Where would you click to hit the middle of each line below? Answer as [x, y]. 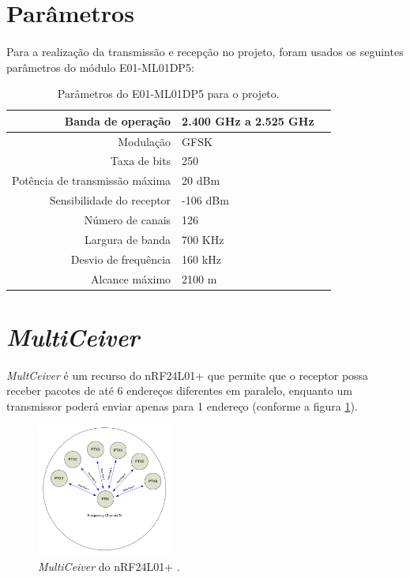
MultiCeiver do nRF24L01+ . [109, 566]
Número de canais [128, 219]
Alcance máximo [131, 278]
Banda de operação [118, 120]
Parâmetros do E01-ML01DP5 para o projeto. [168, 94]
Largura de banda [128, 239]
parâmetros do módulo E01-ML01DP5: [100, 67]
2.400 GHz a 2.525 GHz [248, 120]
